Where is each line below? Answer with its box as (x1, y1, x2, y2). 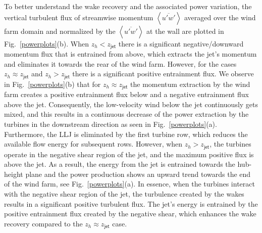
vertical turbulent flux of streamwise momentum (4, 12, 153, 22)
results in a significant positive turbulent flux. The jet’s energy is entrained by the (4, 198, 258, 209)
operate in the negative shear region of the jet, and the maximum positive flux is (4, 149, 254, 159)
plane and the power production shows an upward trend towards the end (25, 168, 251, 179)
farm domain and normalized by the (4, 25, 116, 36)
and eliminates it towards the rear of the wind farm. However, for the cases (4, 58, 237, 69)
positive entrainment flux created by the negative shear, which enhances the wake (4, 208, 256, 219)
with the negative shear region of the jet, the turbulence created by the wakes (4, 188, 244, 199)
